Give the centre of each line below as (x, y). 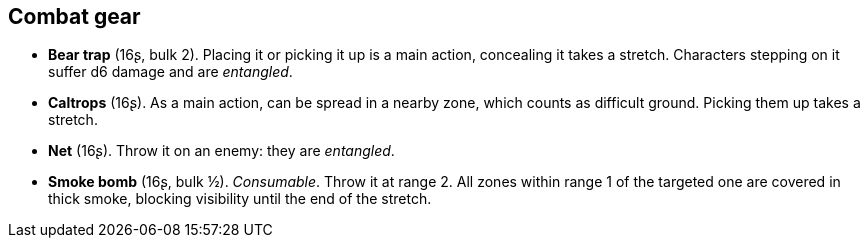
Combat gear (74, 16)
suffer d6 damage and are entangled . (170, 72)
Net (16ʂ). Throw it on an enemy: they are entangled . (221, 151)
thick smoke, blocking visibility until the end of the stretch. (240, 199)
